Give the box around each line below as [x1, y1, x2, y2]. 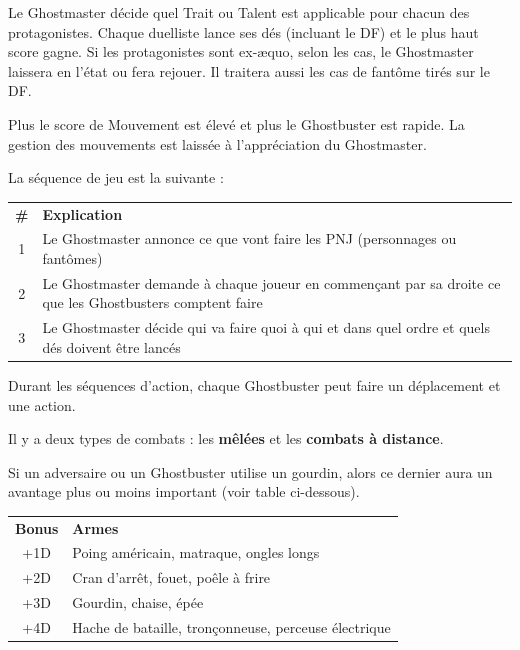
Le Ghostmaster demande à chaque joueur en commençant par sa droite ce [42, 272, 501, 293]
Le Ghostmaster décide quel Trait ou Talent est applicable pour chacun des [8, 2, 470, 22]
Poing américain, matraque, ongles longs [72, 542, 320, 563]
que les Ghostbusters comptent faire [42, 292, 263, 313]
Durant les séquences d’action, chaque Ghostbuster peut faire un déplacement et [8, 374, 501, 395]
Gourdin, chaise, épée [72, 592, 204, 613]
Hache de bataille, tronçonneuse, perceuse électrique [72, 617, 391, 637]
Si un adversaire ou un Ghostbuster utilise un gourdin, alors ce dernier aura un [8, 461, 493, 482]
